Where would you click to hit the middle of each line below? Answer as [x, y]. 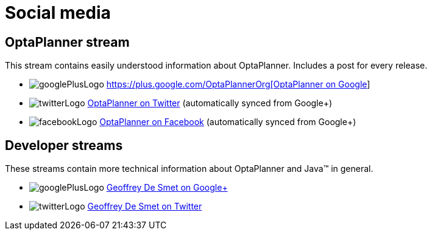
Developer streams [64, 145]
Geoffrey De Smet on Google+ [167, 188]
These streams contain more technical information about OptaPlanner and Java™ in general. [189, 169]
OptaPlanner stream [67, 42]
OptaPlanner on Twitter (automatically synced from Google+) [210, 103]
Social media [58, 13]
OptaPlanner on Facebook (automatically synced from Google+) [228, 122]
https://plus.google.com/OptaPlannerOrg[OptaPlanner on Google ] [238, 84]
